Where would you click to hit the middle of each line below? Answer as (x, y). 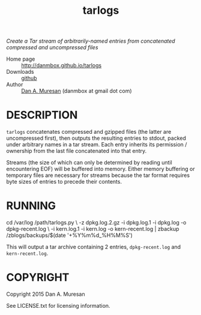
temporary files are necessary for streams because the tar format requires (98, 175)
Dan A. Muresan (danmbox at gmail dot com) (76, 91)
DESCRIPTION (42, 115)
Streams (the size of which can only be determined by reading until (89, 163)
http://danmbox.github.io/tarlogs (61, 65)
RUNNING (31, 206)
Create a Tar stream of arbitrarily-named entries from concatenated (91, 41)
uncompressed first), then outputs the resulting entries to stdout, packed (96, 138)
